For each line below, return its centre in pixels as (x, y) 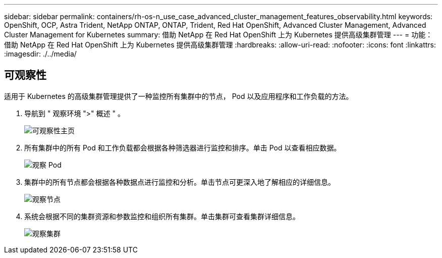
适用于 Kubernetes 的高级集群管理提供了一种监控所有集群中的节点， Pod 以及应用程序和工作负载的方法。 (179, 96)
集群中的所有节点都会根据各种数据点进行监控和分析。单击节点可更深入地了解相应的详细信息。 (180, 182)
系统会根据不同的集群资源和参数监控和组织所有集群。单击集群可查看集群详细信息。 (162, 216)
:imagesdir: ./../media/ (40, 54)
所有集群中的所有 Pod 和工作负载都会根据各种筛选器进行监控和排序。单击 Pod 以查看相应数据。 (183, 147)
